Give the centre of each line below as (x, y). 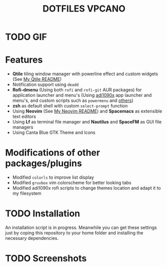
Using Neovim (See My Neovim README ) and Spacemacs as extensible (87, 111)
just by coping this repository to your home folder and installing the (74, 233)
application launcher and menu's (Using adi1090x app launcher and (82, 95)
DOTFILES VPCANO (84, 9)
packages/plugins (44, 163)
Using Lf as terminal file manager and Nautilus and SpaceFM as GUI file (87, 122)
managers (23, 127)
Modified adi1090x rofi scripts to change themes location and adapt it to (86, 188)
